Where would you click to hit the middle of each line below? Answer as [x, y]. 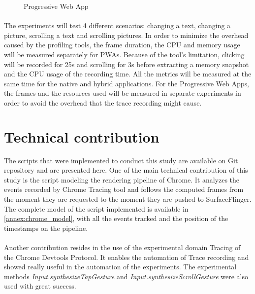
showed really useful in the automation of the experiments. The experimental [120, 267]
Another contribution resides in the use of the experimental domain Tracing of [122, 247]
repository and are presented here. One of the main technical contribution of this [126, 170]
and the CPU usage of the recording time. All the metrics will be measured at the [128, 74]
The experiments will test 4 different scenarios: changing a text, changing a [117, 25]
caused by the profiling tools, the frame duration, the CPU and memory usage [122, 45]
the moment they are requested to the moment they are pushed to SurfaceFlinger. [128, 199]
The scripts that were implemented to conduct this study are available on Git [121, 160]
